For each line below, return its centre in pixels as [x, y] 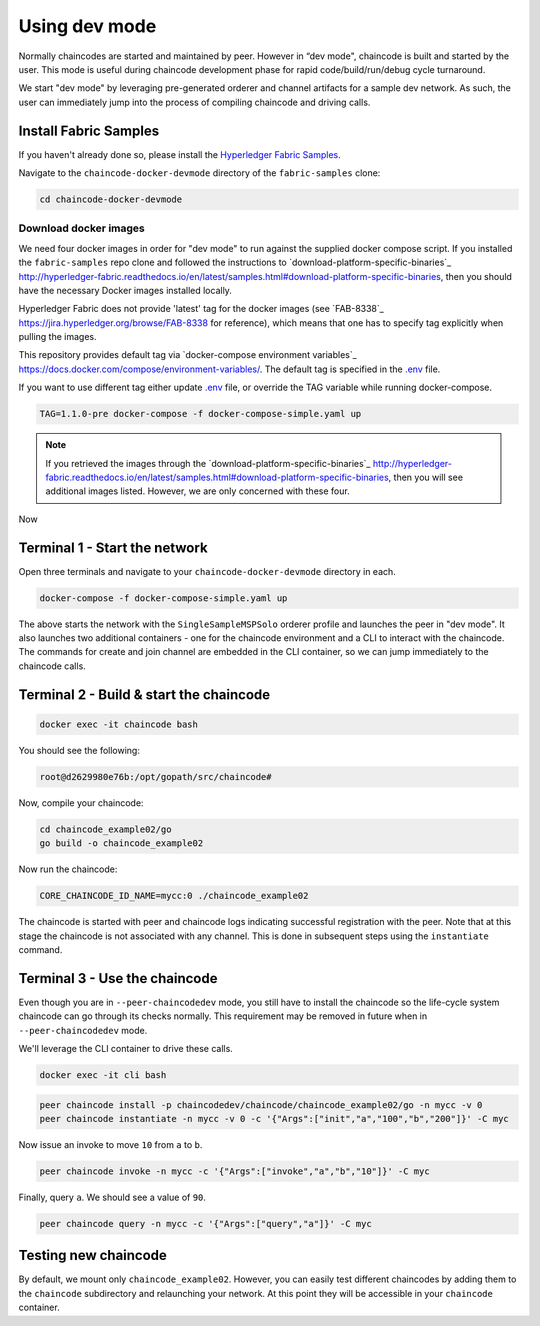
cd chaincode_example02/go [105, 829]
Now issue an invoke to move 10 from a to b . [110, 1144]
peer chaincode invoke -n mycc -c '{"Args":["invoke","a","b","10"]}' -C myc [234, 1171]
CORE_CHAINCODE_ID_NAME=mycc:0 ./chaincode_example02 [174, 896]
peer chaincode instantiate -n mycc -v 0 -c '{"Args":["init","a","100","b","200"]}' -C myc [274, 1118]
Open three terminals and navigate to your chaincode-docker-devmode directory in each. [207, 571]
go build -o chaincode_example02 [121, 843]
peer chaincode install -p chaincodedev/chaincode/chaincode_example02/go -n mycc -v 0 [261, 1104]
